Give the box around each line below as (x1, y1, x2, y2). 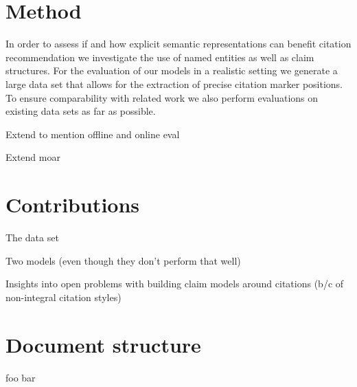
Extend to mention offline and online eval (5, 126, 180, 141)
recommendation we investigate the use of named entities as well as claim (5, 49, 314, 64)
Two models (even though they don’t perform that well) (5, 253, 241, 267)
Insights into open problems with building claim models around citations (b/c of (5, 276, 344, 291)
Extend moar (5, 150, 60, 164)
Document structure (5, 330, 201, 358)
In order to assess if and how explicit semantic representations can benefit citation (5, 36, 352, 51)
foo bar (5, 370, 36, 384)
